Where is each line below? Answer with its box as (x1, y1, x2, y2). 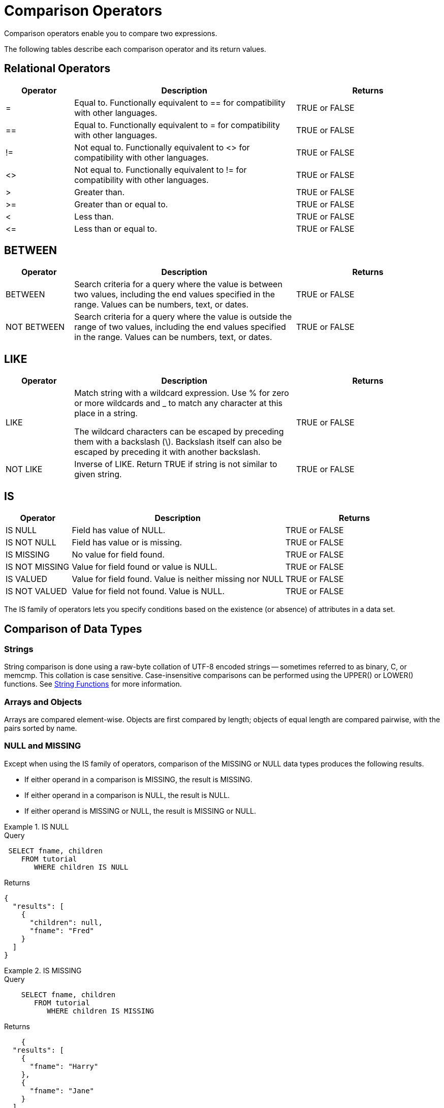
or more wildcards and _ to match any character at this (74, 398, 283, 409)
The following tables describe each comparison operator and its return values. (4, 44, 266, 53)
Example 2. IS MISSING (4, 966, 82, 975)
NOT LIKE (6, 464, 43, 475)
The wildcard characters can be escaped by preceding (74, 426, 284, 437)
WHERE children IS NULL (34, 863, 129, 871)
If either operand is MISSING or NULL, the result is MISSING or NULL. (24, 806, 257, 815)
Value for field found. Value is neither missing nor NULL (72, 574, 283, 584)
